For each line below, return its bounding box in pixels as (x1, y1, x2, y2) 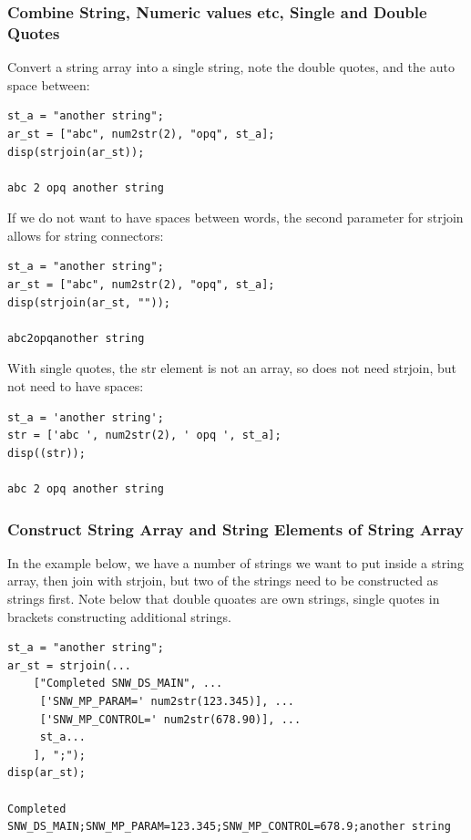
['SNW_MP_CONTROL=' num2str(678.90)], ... (39, 712, 302, 726)
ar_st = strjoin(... (7, 659, 132, 672)
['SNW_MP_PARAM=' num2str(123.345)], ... (39, 694, 294, 708)
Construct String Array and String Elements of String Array (7, 517, 464, 540)
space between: (7, 75, 90, 94)
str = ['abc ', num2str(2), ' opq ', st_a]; (7, 429, 282, 442)
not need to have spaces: (7, 377, 144, 396)
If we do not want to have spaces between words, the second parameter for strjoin (7, 208, 464, 227)
